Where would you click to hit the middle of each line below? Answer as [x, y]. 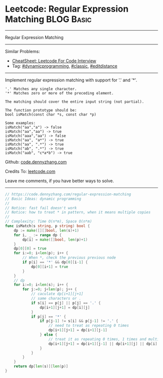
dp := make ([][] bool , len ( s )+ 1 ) [46, 230]
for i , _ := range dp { [38, 235]
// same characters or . [56, 299]
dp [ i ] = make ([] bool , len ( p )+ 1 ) [55, 240]
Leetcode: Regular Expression [67, 9]
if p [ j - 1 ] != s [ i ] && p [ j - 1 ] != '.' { [79, 321]
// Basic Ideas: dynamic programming [43, 199]
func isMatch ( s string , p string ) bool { [48, 226]
